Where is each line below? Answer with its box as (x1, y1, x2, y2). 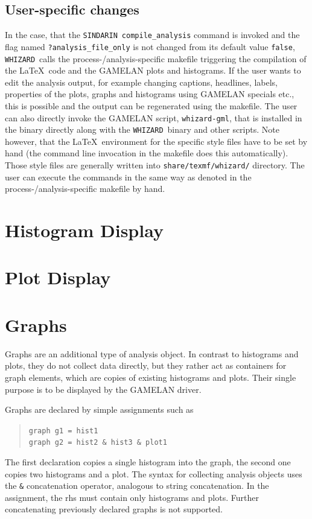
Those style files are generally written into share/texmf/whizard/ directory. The (5, 159, 305, 171)
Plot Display (5, 265, 111, 290)
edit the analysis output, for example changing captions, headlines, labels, (5, 75, 278, 88)
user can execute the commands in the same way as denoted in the (5, 170, 252, 183)
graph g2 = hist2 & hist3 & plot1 (28, 438, 167, 447)
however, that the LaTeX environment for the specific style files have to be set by (5, 135, 308, 147)
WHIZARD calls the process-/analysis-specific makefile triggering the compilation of (5, 52, 307, 65)
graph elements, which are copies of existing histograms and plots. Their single (5, 371, 296, 383)
